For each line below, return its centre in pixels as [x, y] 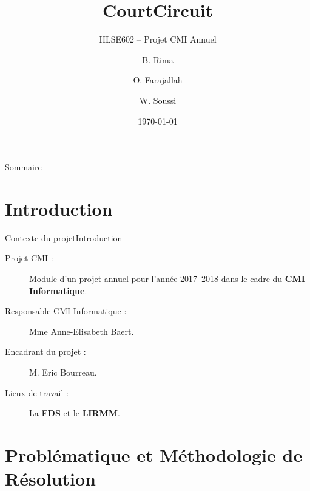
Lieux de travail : [37, 392]
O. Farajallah [158, 80]
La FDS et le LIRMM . [75, 413]
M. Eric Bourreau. [63, 372]
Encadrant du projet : [45, 352]
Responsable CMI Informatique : [66, 311]
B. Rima [158, 59]
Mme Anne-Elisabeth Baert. [82, 331]
